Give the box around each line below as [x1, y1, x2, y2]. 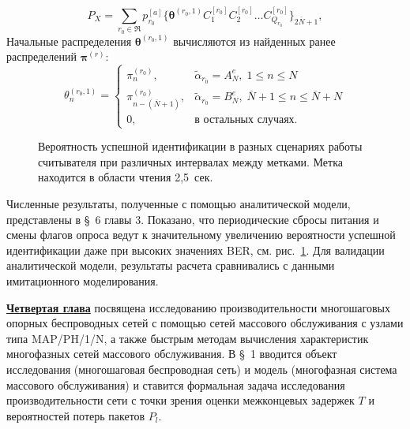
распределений [6, 48, 77, 65]
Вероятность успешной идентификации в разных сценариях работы [38, 138, 363, 155]
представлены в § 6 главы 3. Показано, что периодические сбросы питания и [6, 211, 379, 227]
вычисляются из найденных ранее [173, 32, 336, 49]
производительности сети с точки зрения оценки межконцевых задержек [6, 392, 355, 408]
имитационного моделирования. [6, 272, 159, 289]
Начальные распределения [6, 32, 132, 49]
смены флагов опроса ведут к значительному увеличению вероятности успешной [6, 226, 396, 243]
